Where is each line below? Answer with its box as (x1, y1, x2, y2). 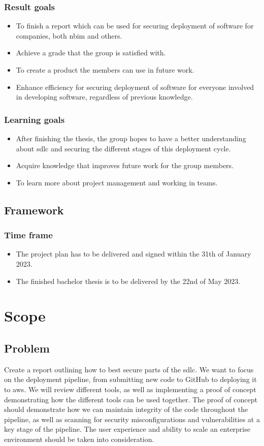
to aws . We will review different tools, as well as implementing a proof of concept (4, 384, 256, 394)
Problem (4, 340, 50, 356)
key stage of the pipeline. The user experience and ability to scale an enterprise (4, 424, 250, 434)
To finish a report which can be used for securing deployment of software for (16, 20, 254, 31)
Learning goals (4, 113, 65, 125)
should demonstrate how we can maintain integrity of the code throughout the (4, 404, 248, 415)
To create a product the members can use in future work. (16, 65, 194, 75)
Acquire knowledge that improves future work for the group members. (16, 160, 234, 171)
